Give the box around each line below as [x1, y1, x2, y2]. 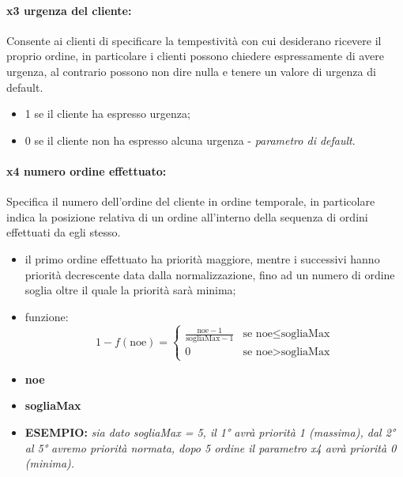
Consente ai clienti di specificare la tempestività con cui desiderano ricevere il [6, 32, 382, 48]
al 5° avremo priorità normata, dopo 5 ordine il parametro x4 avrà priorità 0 [24, 439, 397, 456]
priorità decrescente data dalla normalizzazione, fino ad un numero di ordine [24, 266, 395, 282]
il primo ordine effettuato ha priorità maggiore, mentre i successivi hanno [24, 250, 380, 267]
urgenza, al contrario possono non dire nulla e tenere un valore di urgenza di [6, 62, 376, 79]
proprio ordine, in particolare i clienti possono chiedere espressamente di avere [6, 47, 384, 64]
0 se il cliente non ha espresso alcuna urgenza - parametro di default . [24, 131, 356, 148]
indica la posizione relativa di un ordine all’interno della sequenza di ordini [6, 208, 368, 225]
